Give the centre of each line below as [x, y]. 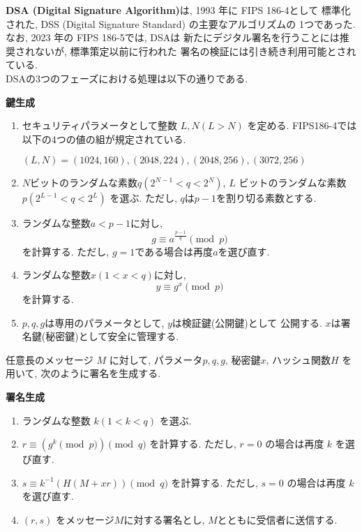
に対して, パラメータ [156, 359]
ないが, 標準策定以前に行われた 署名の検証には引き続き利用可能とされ [195, 51]
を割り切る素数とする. [266, 198]
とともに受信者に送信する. [277, 519]
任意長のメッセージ [50, 359]
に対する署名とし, [164, 519]
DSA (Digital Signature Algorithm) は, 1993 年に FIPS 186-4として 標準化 [178, 10]
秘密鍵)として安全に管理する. [112, 336]
